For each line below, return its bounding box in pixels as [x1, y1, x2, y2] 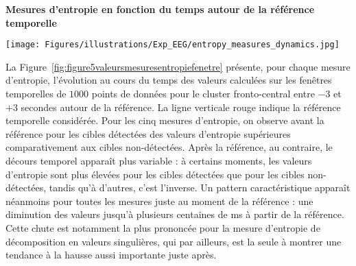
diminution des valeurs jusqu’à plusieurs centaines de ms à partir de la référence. [5, 207, 344, 221]
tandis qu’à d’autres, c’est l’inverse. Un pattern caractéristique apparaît [49, 180, 351, 195]
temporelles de [5, 86, 67, 101]
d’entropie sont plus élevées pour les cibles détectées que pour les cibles [5, 167, 305, 181]
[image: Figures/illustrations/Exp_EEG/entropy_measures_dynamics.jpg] [5, 40, 340, 50]
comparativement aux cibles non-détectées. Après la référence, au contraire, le [5, 140, 333, 154]
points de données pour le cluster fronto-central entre [91, 86, 315, 101]
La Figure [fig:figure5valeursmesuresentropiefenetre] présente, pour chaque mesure [5, 59, 351, 73]
